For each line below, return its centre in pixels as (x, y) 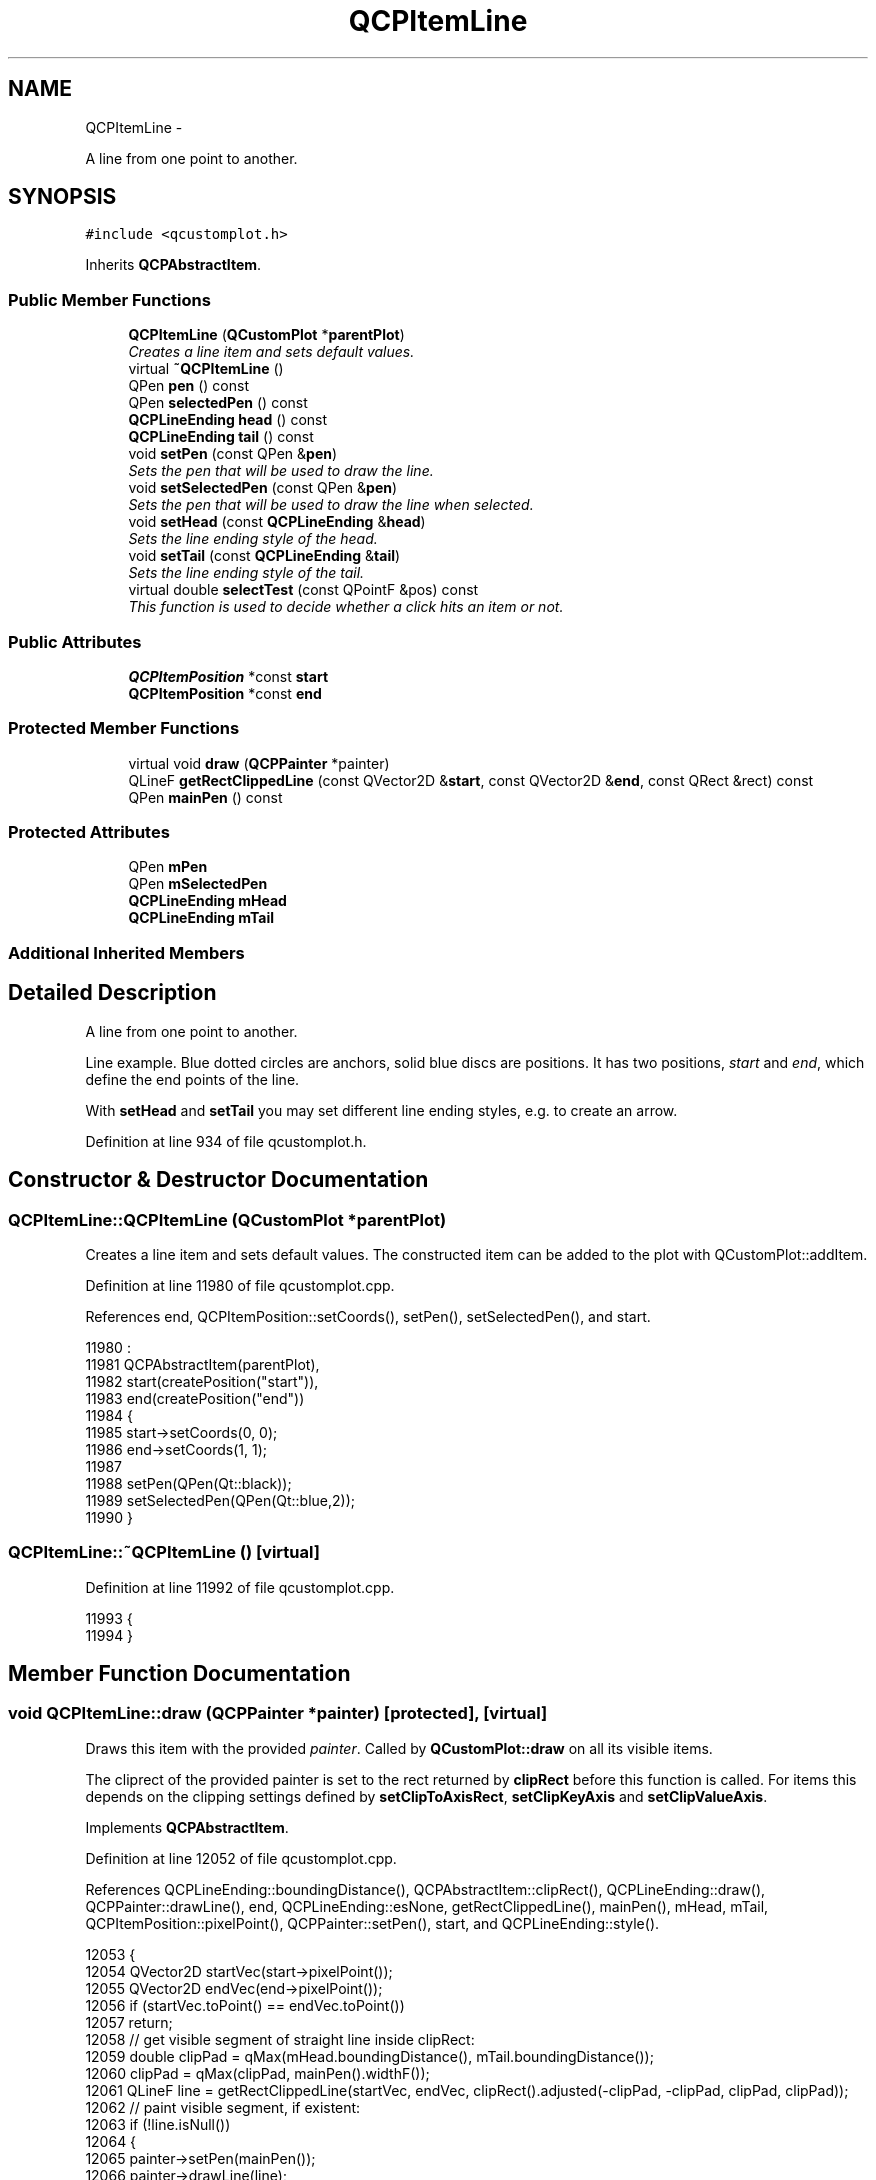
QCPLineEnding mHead (207, 901)
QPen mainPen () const (205, 797)
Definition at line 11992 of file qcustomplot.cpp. (240, 1587)
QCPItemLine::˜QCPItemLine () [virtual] (164, 1552)
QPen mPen (168, 867)
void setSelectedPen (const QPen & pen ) (263, 488)
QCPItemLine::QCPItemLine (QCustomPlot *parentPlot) (227, 1219)
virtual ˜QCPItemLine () (206, 369)
